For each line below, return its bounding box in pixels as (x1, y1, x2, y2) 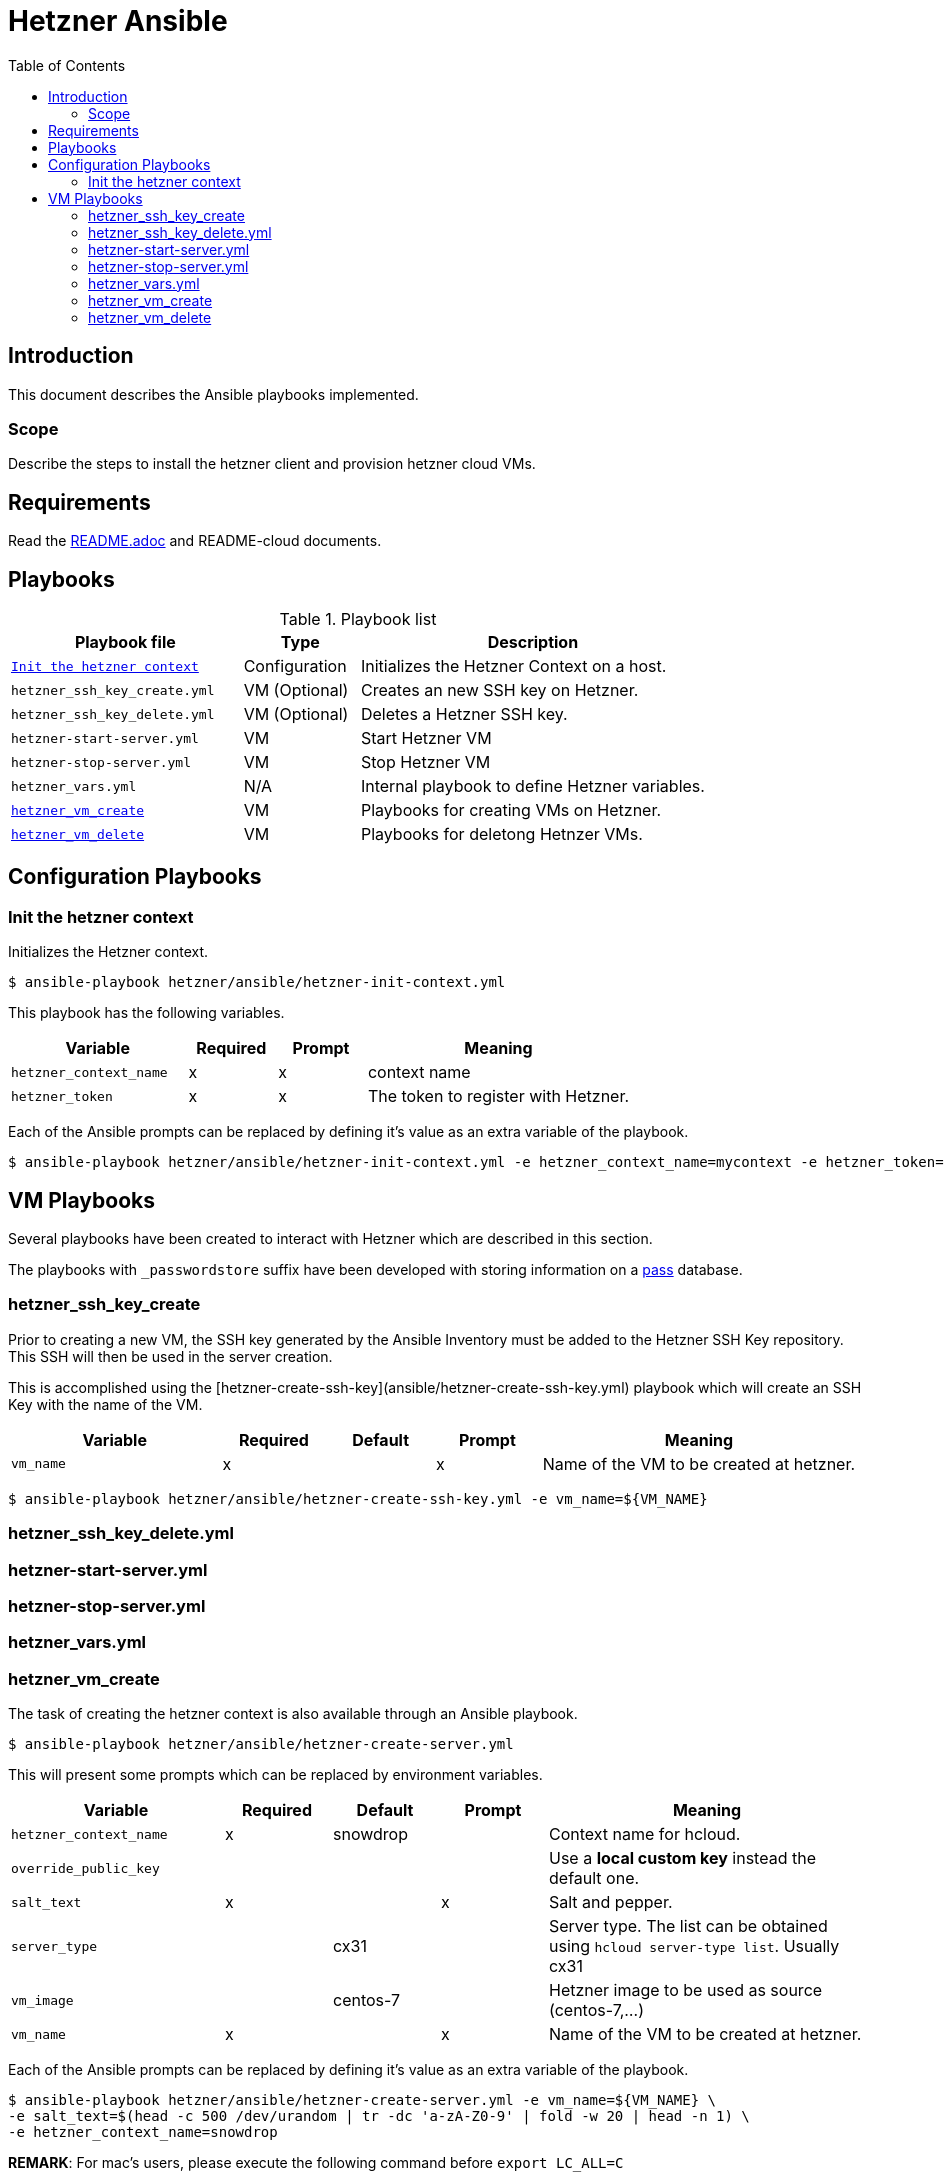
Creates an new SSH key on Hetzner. (360, 680, 639, 701)
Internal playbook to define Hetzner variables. (360, 776, 705, 797)
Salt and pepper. (549, 1892, 673, 1913)
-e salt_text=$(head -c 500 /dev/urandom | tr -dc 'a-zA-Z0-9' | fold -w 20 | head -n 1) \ (8, 2108, 750, 2125)
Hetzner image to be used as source (549, 1980, 823, 2001)
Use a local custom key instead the (549, 1848, 816, 1869)
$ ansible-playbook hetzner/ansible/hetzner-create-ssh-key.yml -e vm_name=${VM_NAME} (8, 1490, 708, 1507)
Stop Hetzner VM (360, 752, 491, 773)
